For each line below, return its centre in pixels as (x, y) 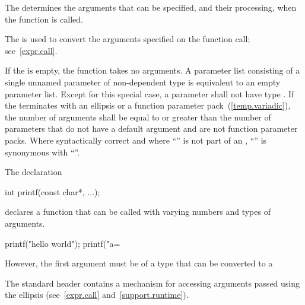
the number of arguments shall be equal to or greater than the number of (138, 117)
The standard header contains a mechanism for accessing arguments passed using (152, 283)
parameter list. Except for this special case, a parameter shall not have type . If (150, 93)
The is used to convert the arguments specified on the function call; (128, 39)
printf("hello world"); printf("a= (63, 243)
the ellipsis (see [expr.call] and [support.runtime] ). (97, 295)
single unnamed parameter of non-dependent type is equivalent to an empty (143, 82)
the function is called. (44, 19)
